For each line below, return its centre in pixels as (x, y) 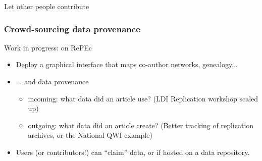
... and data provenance (52, 81)
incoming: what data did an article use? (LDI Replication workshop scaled (143, 98)
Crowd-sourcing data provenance (72, 29)
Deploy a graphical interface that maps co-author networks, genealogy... (127, 64)
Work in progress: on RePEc (48, 47)
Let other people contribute (47, 6)
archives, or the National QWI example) (90, 135)
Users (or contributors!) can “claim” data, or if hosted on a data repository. (133, 152)
